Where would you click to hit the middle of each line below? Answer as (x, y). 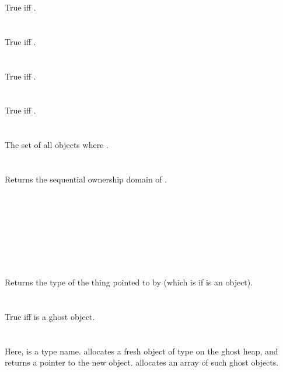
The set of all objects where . (57, 145)
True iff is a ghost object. (50, 317)
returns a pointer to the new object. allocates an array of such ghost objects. (142, 362)
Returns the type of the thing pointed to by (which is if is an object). (129, 282)
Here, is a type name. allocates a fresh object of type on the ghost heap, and (141, 351)
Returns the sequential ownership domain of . (86, 179)
